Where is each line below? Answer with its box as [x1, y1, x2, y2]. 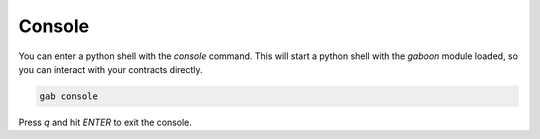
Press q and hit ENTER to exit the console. [18, 116, 192, 128]
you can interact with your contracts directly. [18, 63, 204, 75]
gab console [39, 90, 99, 102]
